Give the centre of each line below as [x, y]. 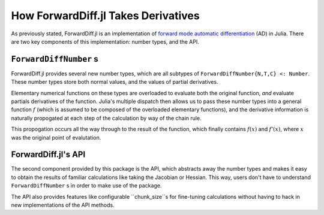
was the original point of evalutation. [56, 137]
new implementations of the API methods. [63, 205]
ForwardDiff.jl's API [48, 155]
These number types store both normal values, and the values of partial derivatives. [115, 82]
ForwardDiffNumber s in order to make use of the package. [86, 186]
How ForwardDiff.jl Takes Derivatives [106, 16]
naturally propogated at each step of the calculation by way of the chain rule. [106, 118]
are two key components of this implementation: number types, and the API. [105, 41]
